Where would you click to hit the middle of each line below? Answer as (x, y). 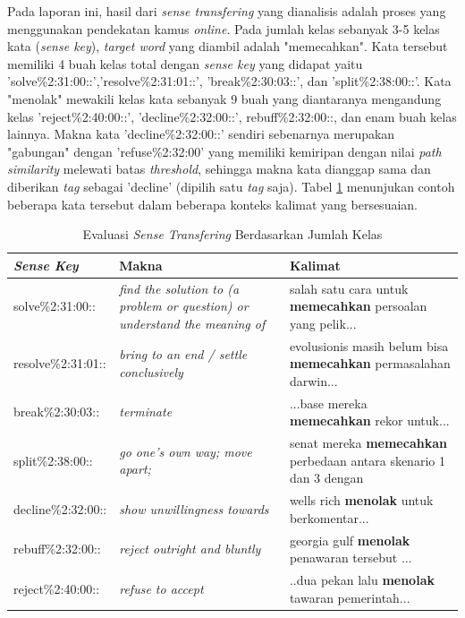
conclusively (151, 371)
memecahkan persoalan (358, 306)
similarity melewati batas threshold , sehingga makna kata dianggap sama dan (219, 169)
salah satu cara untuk (349, 288)
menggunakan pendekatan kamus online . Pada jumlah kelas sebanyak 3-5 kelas (224, 28)
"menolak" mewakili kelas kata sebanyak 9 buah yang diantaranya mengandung (224, 98)
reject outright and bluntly (190, 549)
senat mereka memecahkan (368, 443)
